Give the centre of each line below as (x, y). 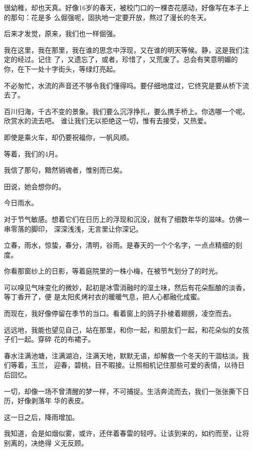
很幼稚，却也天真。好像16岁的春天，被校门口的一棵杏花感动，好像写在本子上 (126, 7)
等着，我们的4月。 (33, 153)
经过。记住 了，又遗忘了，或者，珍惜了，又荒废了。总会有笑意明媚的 (127, 59)
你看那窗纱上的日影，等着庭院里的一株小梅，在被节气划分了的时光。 (113, 271)
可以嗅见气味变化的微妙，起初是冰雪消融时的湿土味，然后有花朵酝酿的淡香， (126, 287)
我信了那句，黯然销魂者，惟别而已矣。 (65, 170)
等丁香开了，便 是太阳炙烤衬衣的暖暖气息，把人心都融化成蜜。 (104, 297)
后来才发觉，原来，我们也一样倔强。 (62, 33)
